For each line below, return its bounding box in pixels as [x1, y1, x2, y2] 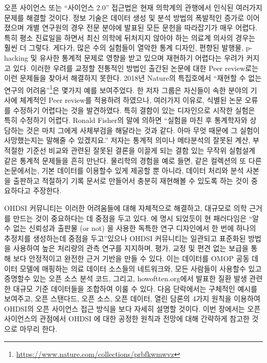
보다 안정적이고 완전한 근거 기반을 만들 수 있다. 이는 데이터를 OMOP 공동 [13, 252, 250, 263]
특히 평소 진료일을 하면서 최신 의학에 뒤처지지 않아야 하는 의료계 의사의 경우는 [4, 32, 256, 43]
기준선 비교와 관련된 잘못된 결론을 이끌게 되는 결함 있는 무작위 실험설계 [26, 144, 256, 155]
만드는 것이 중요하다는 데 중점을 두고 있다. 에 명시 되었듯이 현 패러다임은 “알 [13, 212, 259, 223]
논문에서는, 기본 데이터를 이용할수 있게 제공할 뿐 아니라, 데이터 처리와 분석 [4, 165, 244, 176]
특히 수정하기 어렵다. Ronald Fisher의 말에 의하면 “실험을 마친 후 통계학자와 [4, 115, 247, 125]
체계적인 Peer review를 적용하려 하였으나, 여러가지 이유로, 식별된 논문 [20, 95, 242, 105]
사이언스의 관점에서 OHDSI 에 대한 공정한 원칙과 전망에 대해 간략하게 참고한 [4, 313, 250, 324]
